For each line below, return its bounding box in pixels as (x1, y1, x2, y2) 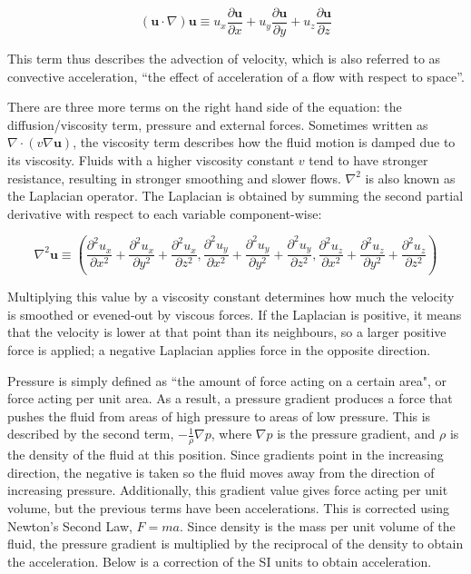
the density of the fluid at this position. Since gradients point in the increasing (7, 445, 444, 464)
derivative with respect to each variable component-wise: (7, 203, 322, 223)
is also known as (365, 168, 456, 187)
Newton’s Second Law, (7, 516, 132, 535)
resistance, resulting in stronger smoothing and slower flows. (7, 168, 341, 187)
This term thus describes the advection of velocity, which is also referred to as (7, 49, 441, 68)
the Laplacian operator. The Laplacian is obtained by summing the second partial (7, 186, 464, 205)
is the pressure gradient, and (277, 424, 436, 443)
